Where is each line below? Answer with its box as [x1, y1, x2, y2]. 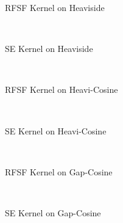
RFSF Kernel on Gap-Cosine [5, 165, 113, 178]
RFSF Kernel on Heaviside [5, 1, 105, 13]
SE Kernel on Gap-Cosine [5, 206, 101, 219]
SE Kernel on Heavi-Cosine [5, 124, 107, 137]
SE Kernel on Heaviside [5, 42, 93, 55]
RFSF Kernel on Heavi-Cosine [5, 83, 118, 96]
